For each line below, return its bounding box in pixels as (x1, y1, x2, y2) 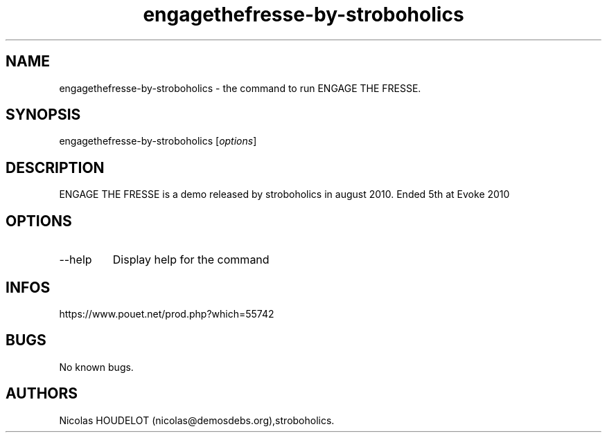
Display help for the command (112, 253, 270, 267)
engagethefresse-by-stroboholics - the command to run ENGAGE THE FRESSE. (59, 82, 421, 94)
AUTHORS (6, 385, 78, 403)
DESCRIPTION (6, 158, 105, 176)
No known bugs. (59, 361, 134, 373)
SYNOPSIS (6, 106, 81, 124)
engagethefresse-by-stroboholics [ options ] (59, 135, 257, 147)
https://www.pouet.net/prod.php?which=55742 (59, 307, 274, 320)
